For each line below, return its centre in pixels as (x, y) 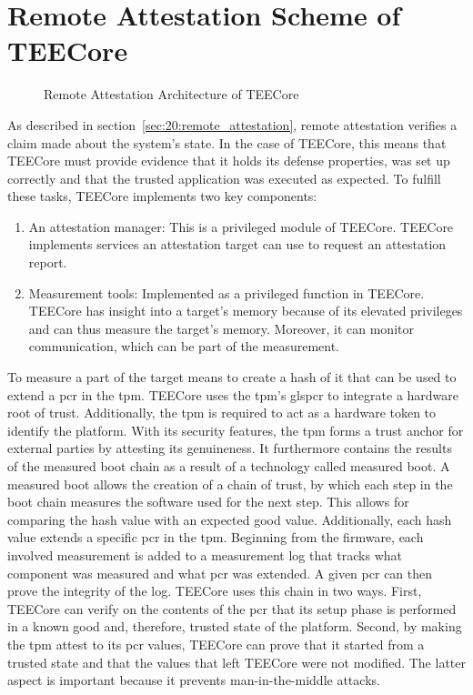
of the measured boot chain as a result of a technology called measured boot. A (229, 466)
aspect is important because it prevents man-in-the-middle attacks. (194, 680)
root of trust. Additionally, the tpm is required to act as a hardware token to (222, 413)
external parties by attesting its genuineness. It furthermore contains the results (230, 448)
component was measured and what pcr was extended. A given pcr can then (220, 573)
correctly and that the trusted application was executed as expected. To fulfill (224, 178)
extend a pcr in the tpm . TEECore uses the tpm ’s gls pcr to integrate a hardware (233, 394)
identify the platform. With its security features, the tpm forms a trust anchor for (236, 430)
